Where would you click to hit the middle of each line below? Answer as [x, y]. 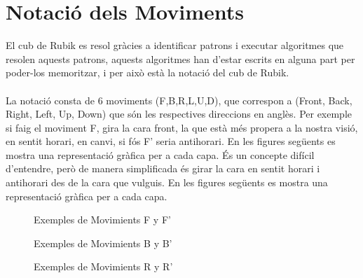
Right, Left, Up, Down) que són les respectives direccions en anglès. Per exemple [179, 114]
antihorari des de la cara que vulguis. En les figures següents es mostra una [167, 182]
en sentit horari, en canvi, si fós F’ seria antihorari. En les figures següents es [171, 141]
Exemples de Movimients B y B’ [103, 243]
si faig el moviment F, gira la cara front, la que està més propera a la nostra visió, [182, 127]
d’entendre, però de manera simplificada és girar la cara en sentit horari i [163, 168]
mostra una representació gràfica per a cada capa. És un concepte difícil [160, 154]
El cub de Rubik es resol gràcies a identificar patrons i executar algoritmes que [175, 45]
